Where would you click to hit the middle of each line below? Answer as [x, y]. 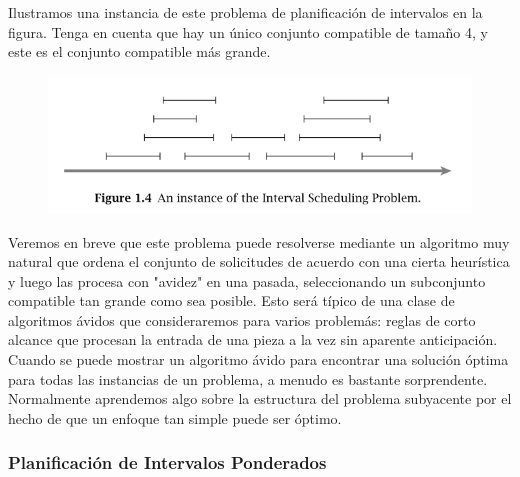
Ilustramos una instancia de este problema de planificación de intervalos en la [245, 12]
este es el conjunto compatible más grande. [139, 51]
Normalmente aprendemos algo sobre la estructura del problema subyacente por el [260, 398]
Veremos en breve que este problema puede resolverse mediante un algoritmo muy [259, 241]
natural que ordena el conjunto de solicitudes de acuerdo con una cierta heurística [259, 261]
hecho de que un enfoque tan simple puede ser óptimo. [175, 417]
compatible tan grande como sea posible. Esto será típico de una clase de [231, 300]
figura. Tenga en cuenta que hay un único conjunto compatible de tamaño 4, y [248, 31]
